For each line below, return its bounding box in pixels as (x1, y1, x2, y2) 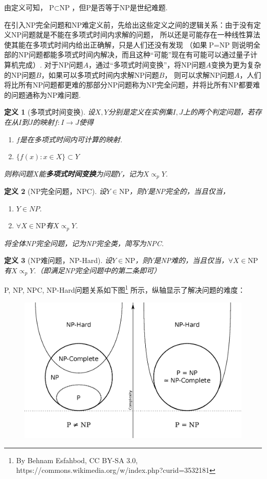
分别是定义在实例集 (108, 106, 173, 117)
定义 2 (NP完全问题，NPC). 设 (4, 186, 106, 197)
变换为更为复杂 (211, 59, 261, 70)
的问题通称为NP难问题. (4, 89, 81, 100)
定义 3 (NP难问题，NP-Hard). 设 (4, 255, 113, 266)
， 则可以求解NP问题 (164, 69, 235, 80)
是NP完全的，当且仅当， (148, 186, 230, 197)
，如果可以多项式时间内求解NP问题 (41, 69, 159, 80)
